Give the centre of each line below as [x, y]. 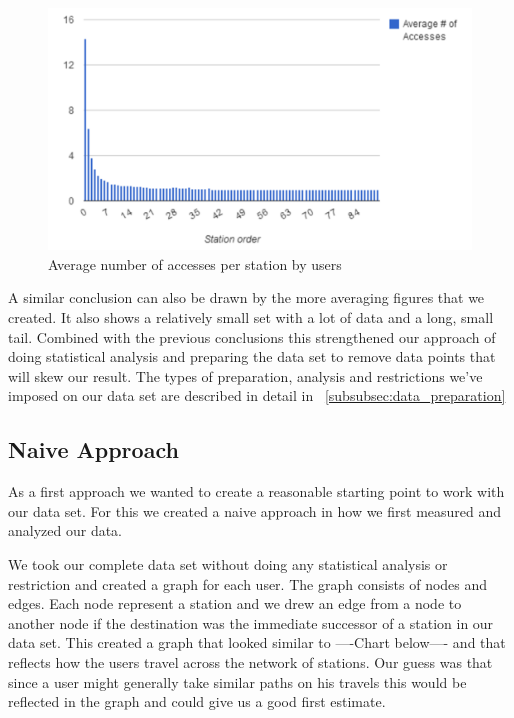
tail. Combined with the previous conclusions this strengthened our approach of [252, 336]
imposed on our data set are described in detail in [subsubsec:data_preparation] [257, 395]
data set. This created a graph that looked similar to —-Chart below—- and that [257, 642]
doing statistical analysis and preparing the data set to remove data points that [252, 356]
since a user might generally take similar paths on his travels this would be [237, 681]
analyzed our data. [65, 530]
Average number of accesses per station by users [195, 263]
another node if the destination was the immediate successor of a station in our [251, 622]
